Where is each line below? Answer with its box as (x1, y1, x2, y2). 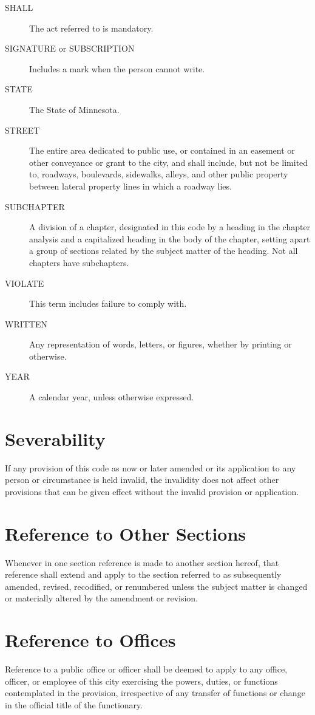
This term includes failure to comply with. (29, 297, 187, 310)
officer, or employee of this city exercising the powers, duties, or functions (5, 674, 278, 687)
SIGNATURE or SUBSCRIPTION (5, 42, 135, 55)
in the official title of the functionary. (5, 698, 143, 711)
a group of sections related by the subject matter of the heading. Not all (29, 244, 298, 257)
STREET (5, 123, 40, 136)
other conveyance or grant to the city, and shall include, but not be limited (29, 156, 308, 168)
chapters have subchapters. (29, 256, 129, 269)
